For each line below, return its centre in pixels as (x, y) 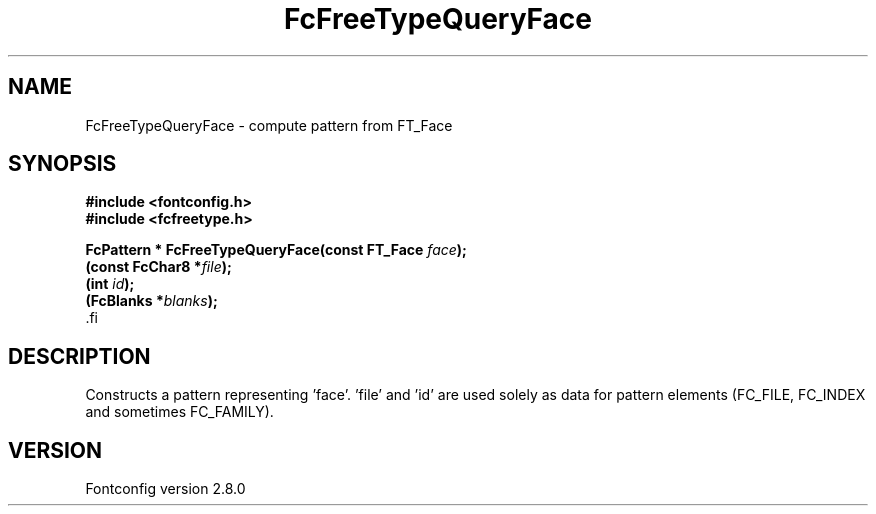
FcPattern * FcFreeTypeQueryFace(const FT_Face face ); (276, 250)
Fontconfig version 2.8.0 (165, 489)
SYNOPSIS (62, 164)
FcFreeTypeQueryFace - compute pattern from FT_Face (269, 125)
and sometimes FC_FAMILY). (179, 412)
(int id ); (110, 284)
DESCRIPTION (79, 356)
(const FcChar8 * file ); (158, 267)
